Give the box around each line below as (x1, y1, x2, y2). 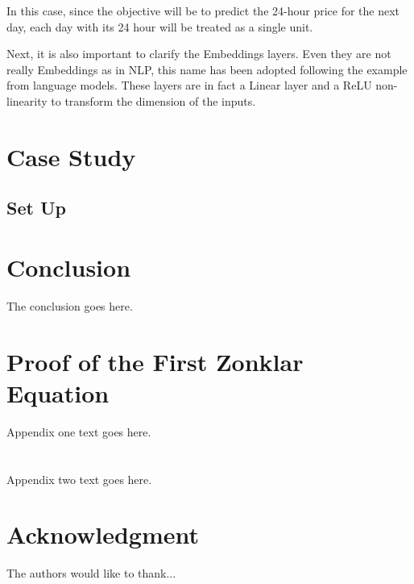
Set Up (6, 195, 66, 220)
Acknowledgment (6, 518, 199, 551)
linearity (6, 92, 48, 109)
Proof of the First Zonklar (6, 344, 304, 378)
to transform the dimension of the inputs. (51, 92, 256, 109)
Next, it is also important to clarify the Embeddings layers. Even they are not (6, 45, 391, 62)
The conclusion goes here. (6, 297, 133, 314)
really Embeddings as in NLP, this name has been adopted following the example (6, 60, 408, 77)
